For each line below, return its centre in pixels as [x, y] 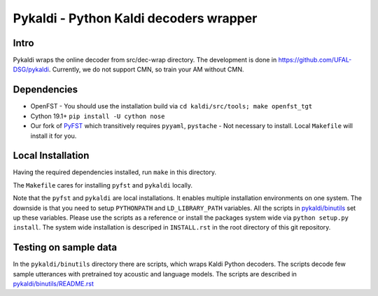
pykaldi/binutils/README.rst [54, 284]
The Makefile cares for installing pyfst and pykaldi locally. [103, 185]
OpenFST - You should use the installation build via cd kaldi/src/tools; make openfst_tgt [171, 106]
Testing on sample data [65, 247]
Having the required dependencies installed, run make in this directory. [115, 172]
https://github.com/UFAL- [315, 60]
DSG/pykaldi [31, 69]
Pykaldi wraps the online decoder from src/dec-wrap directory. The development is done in [145, 60]
